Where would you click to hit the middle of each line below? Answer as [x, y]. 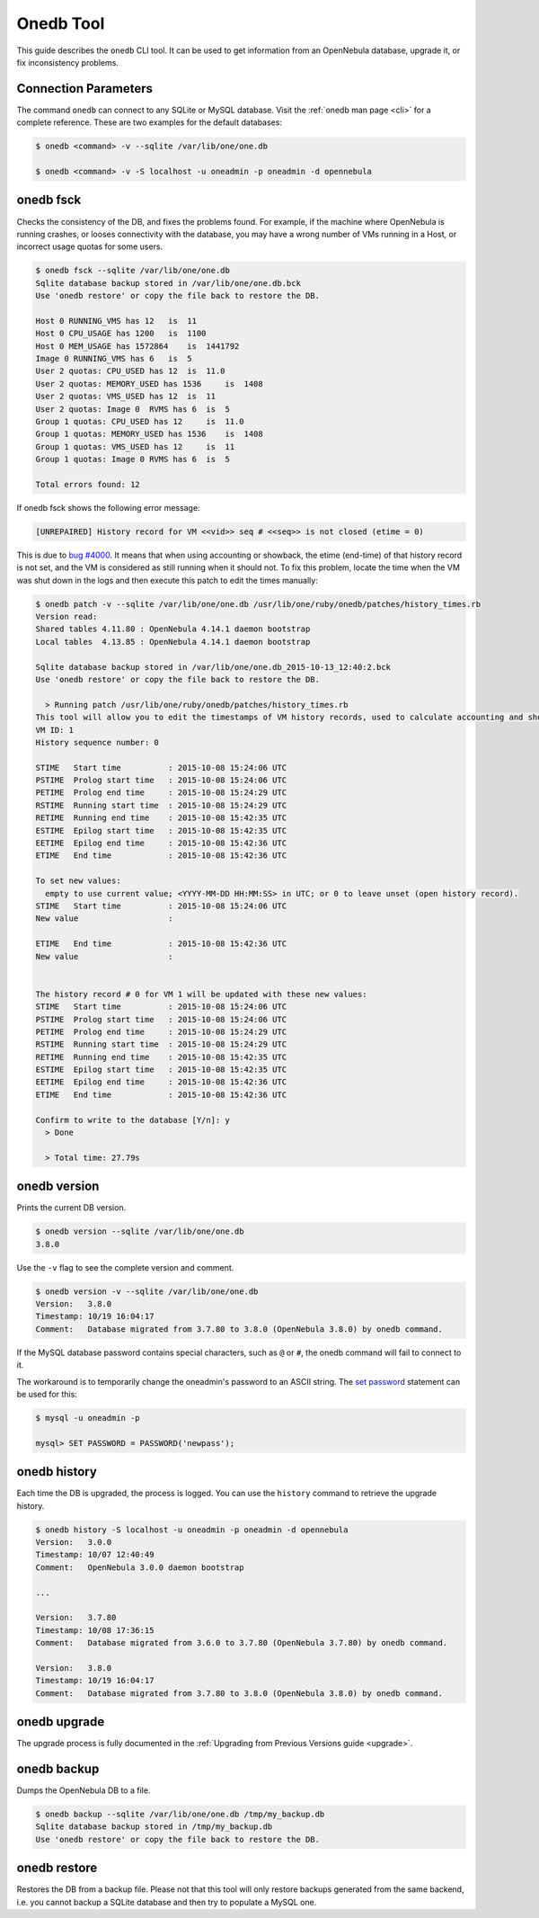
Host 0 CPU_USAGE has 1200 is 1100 [121, 334]
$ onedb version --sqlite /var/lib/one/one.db [140, 1231]
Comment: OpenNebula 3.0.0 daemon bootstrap [140, 1567]
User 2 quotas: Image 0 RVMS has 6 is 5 [133, 409]
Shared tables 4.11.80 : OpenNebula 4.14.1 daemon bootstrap [173, 629]
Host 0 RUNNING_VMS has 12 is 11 [116, 321]
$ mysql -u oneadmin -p [88, 1418]
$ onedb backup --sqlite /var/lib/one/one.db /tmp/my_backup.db [180, 1815]
